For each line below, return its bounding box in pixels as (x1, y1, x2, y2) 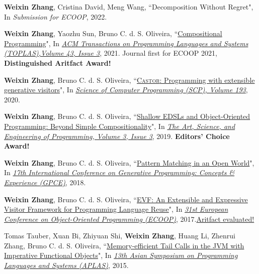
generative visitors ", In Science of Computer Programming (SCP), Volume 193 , (4, 84, 248, 95)
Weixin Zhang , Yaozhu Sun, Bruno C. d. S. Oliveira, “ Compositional (4, 28, 222, 39)
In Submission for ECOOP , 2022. (4, 11, 107, 22)
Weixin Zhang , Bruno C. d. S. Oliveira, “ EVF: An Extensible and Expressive (4, 194, 248, 204)
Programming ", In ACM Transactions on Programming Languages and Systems (4, 38, 248, 48)
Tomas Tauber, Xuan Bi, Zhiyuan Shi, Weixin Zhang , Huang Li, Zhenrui (4, 230, 235, 241)
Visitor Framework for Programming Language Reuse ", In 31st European (4, 204, 228, 214)
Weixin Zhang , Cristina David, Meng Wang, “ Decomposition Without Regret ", (4, 2, 253, 12)
